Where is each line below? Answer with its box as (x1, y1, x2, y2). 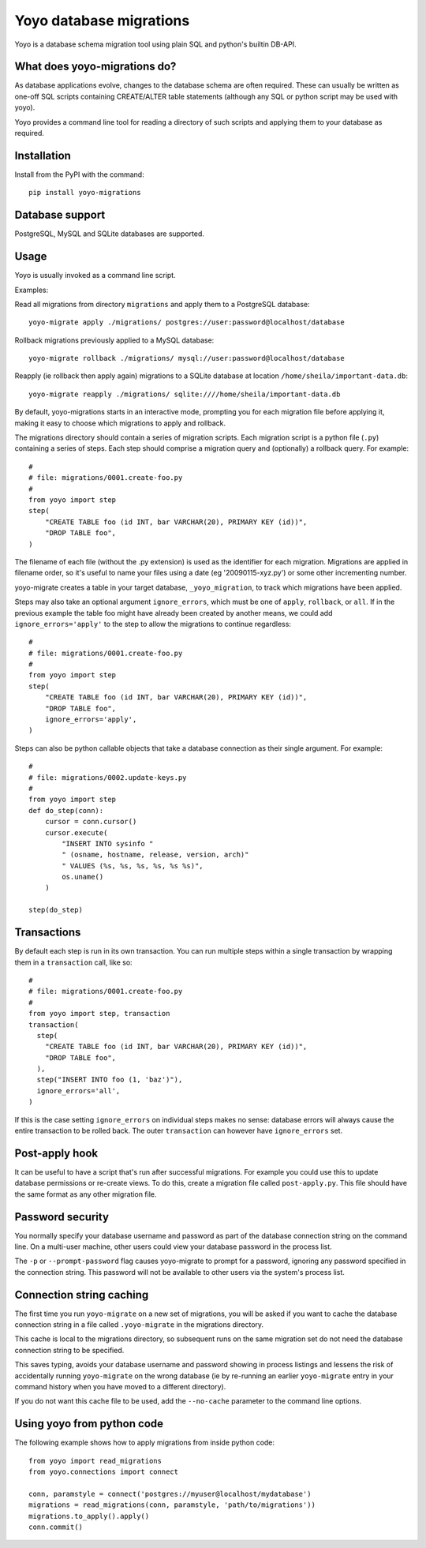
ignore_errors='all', (36, 1086, 121, 1095)
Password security (14, 1210, 110, 1224)
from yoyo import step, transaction (28, 1009, 170, 1018)
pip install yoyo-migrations (28, 188, 141, 197)
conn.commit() (28, 1523, 83, 1531)
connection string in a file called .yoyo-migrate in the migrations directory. (14, 1320, 264, 1329)
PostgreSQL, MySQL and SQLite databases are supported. (14, 229, 205, 238)
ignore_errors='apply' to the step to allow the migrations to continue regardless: (14, 619, 292, 628)
